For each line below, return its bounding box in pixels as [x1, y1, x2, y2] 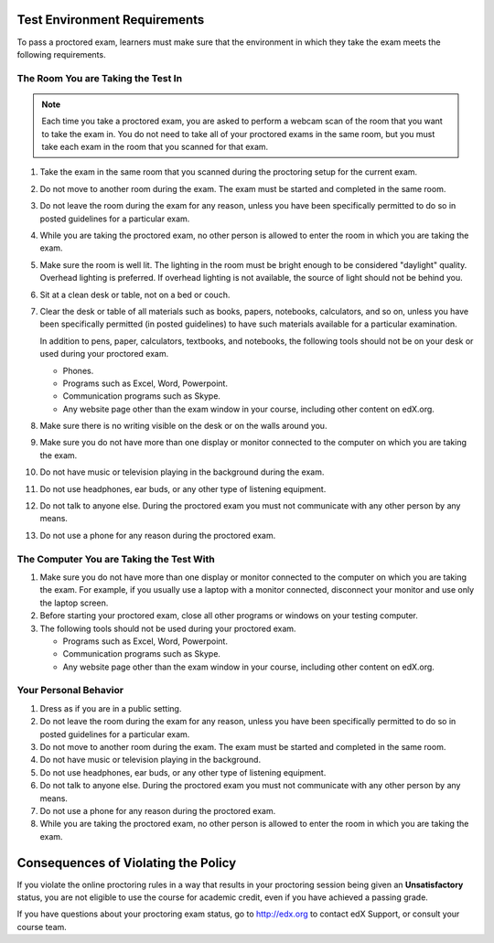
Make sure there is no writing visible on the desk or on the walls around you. [39, 421, 328, 432]
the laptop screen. [39, 597, 109, 608]
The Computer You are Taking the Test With [16, 552, 215, 565]
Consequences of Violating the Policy [16, 855, 237, 871]
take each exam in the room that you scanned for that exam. [41, 142, 269, 153]
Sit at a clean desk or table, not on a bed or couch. [39, 289, 231, 300]
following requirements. [16, 48, 106, 59]
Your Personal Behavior [16, 684, 123, 697]
